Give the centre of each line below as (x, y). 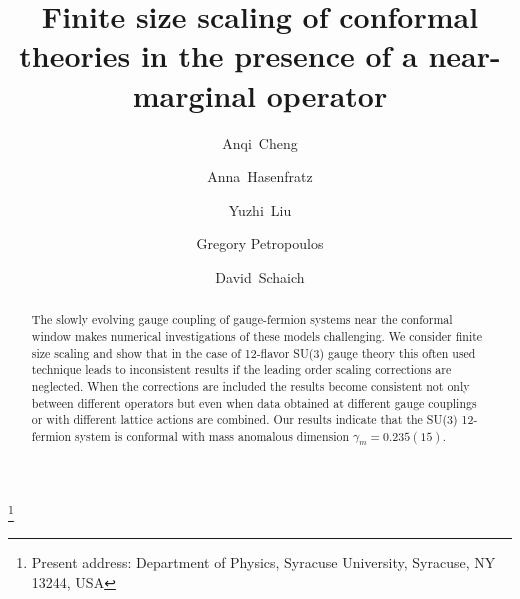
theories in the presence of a (218, 55)
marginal (194, 94)
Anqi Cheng (260, 142)
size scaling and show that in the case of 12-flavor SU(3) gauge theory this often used (253, 352)
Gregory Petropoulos (260, 243)
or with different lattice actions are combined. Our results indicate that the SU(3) (244, 419)
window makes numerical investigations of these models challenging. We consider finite (257, 335)
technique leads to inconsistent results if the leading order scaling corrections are (241, 369)
